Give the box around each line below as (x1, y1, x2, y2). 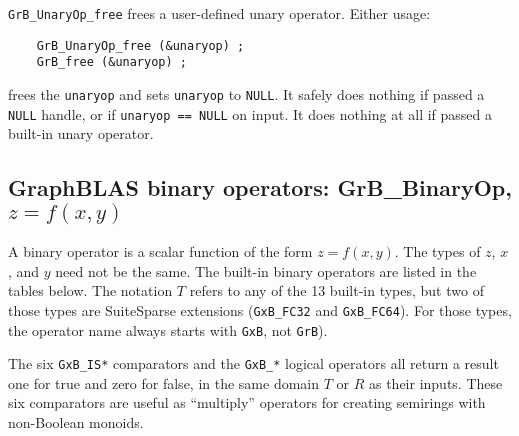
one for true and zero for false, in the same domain (8, 372, 320, 393)
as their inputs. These (368, 372, 503, 393)
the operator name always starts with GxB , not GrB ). (8, 319, 328, 340)
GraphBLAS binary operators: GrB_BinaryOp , (8, 172, 512, 203)
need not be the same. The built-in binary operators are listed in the (55, 260, 477, 281)
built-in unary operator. (8, 123, 154, 144)
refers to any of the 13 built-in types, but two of (189, 280, 484, 301)
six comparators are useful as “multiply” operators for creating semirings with (8, 392, 486, 413)
